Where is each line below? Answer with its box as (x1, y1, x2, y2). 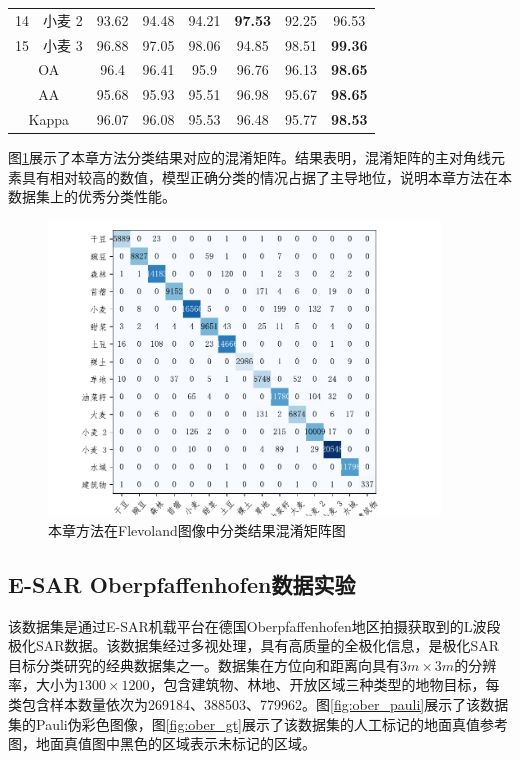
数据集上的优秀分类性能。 (8, 186, 176, 207)
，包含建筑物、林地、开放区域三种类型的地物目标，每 (149, 674, 500, 695)
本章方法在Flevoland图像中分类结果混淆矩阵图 (48, 519, 346, 540)
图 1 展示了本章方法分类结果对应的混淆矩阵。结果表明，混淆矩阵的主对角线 (8, 147, 491, 168)
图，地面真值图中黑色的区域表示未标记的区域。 (8, 733, 316, 754)
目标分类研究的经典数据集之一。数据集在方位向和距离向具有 (8, 654, 400, 675)
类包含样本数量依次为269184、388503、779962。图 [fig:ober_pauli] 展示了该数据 (8, 693, 509, 714)
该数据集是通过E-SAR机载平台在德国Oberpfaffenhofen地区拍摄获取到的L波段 (8, 615, 501, 636)
